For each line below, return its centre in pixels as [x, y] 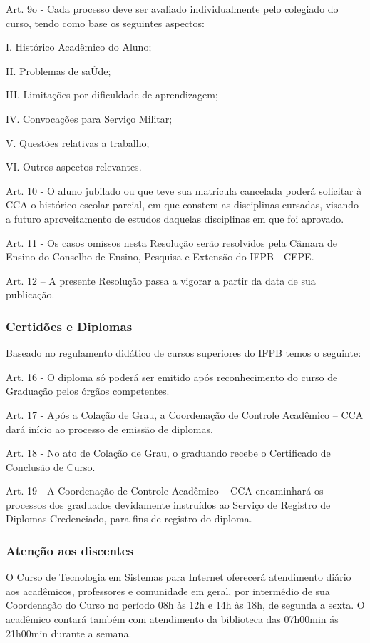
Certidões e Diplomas [69, 326]
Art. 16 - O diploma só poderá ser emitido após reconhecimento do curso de [172, 376]
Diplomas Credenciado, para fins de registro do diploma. [129, 518]
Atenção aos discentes [70, 550]
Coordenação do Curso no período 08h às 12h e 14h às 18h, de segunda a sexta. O [185, 605]
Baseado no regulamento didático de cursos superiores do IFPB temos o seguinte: [184, 353]
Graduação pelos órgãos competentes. [88, 391]
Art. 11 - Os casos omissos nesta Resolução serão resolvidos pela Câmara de [172, 242]
